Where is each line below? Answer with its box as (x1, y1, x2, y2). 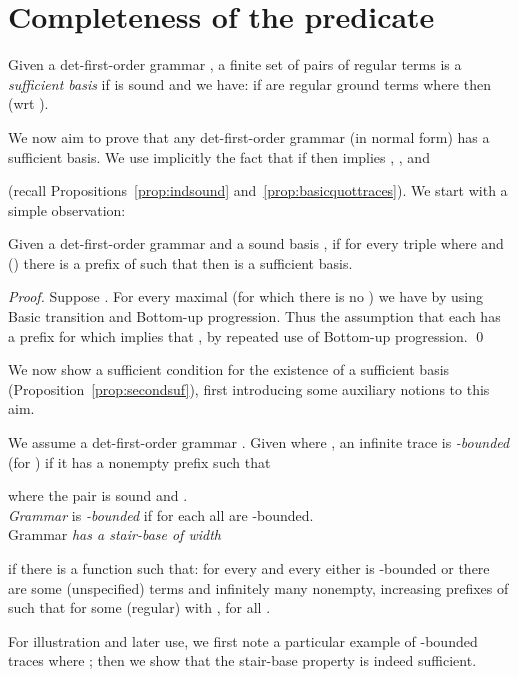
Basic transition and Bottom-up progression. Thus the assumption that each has (8, 306, 501, 327)
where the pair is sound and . (8, 485, 188, 506)
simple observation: (8, 199, 126, 220)
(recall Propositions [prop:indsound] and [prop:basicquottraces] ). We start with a (8, 180, 508, 201)
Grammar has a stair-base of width (8, 524, 221, 545)
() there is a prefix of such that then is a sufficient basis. (8, 252, 353, 273)
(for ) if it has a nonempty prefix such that (8, 451, 271, 472)
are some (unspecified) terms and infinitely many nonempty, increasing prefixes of (8, 577, 509, 598)
